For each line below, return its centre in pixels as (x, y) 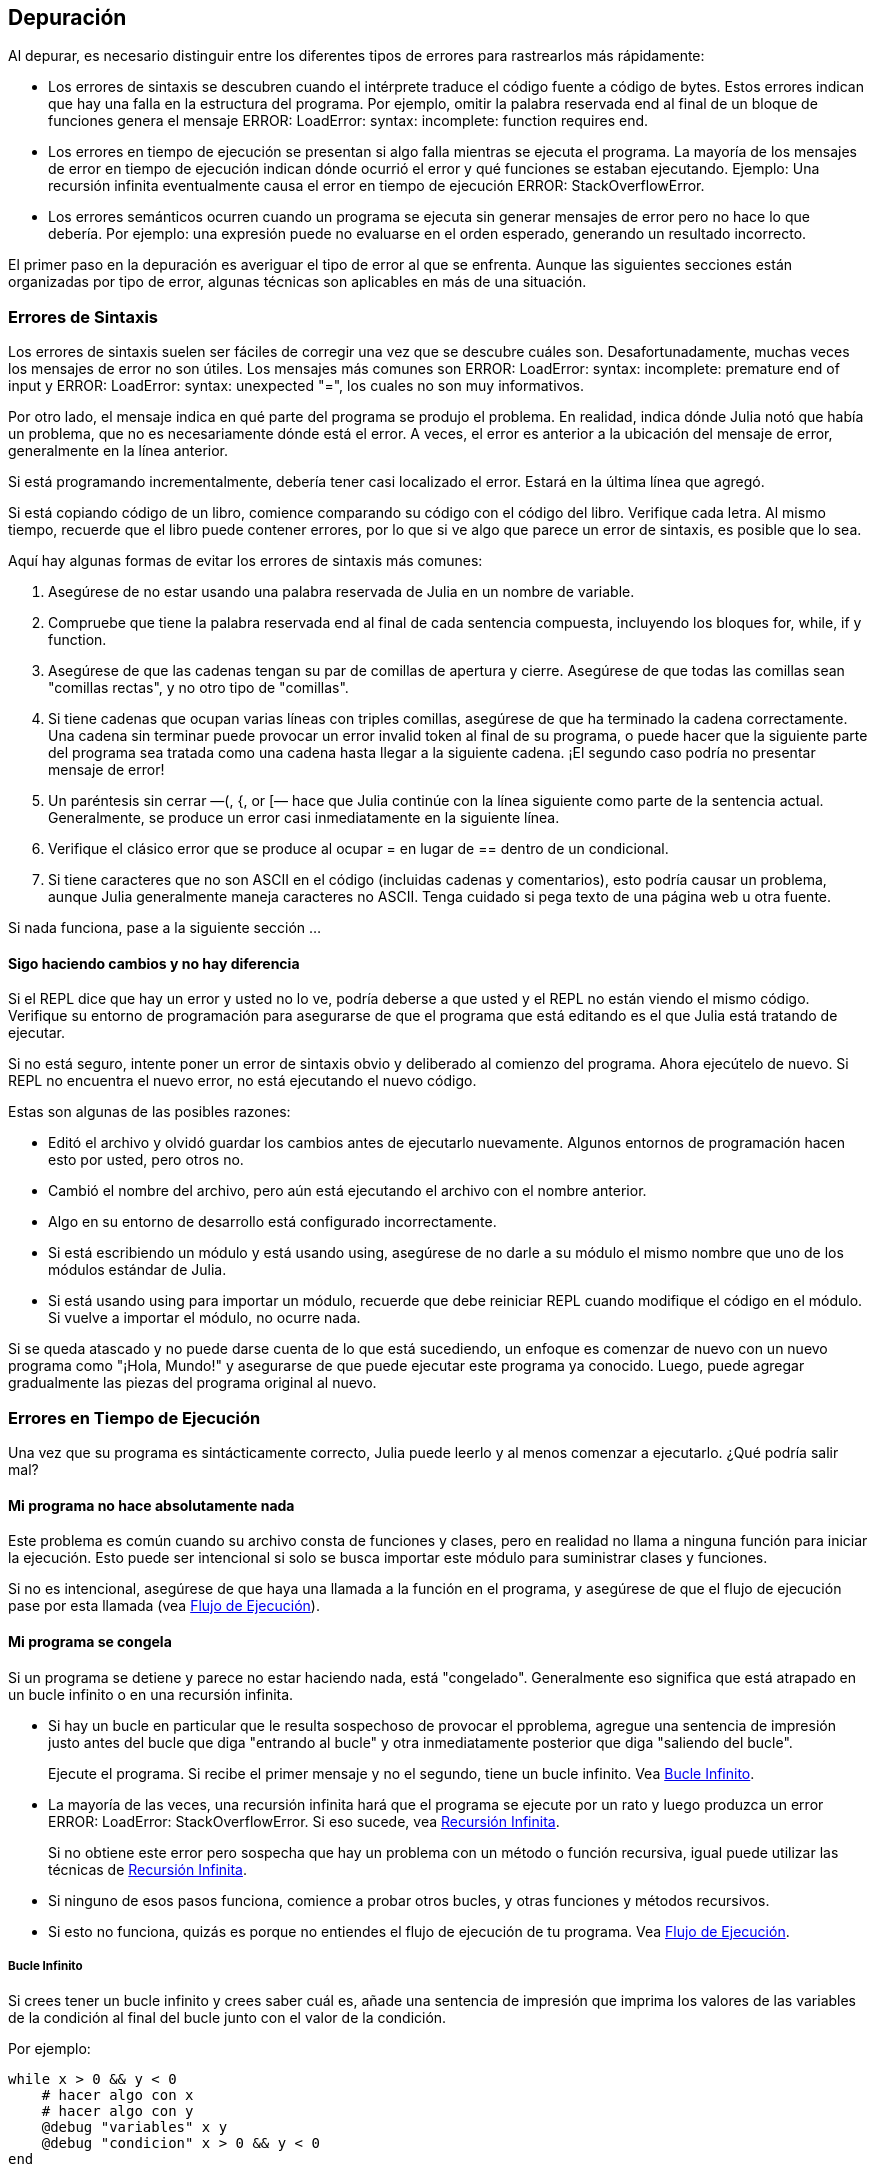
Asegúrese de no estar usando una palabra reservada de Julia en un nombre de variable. (341, 592)
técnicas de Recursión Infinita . (147, 1869)
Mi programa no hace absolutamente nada (151, 1505)
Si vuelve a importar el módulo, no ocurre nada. (204, 1318)
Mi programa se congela (90, 1641)
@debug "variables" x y (134, 2127)
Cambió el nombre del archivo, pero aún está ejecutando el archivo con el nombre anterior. (347, 1191)
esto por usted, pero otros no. (146, 1160)
